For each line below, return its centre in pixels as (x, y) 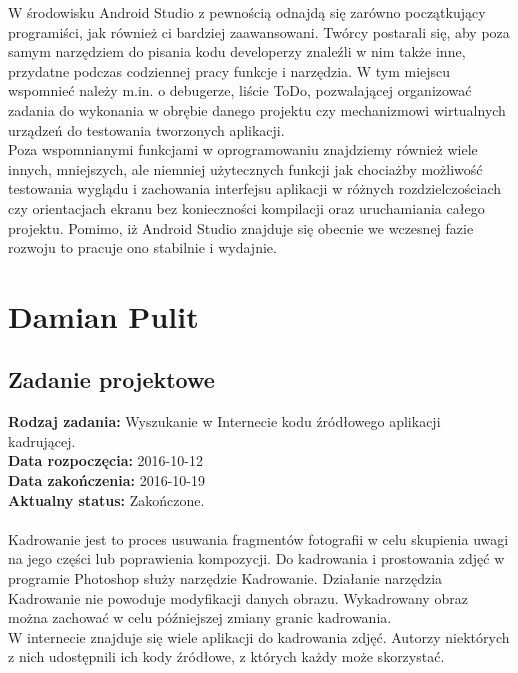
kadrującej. (42, 440)
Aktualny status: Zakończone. (106, 499)
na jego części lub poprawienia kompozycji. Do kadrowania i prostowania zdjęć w (256, 558)
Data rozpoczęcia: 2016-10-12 (105, 460)
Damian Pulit (103, 315)
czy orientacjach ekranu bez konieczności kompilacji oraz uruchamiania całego (246, 207)
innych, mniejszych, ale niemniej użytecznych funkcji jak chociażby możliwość (245, 168)
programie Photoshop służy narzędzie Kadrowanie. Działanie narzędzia (225, 578)
